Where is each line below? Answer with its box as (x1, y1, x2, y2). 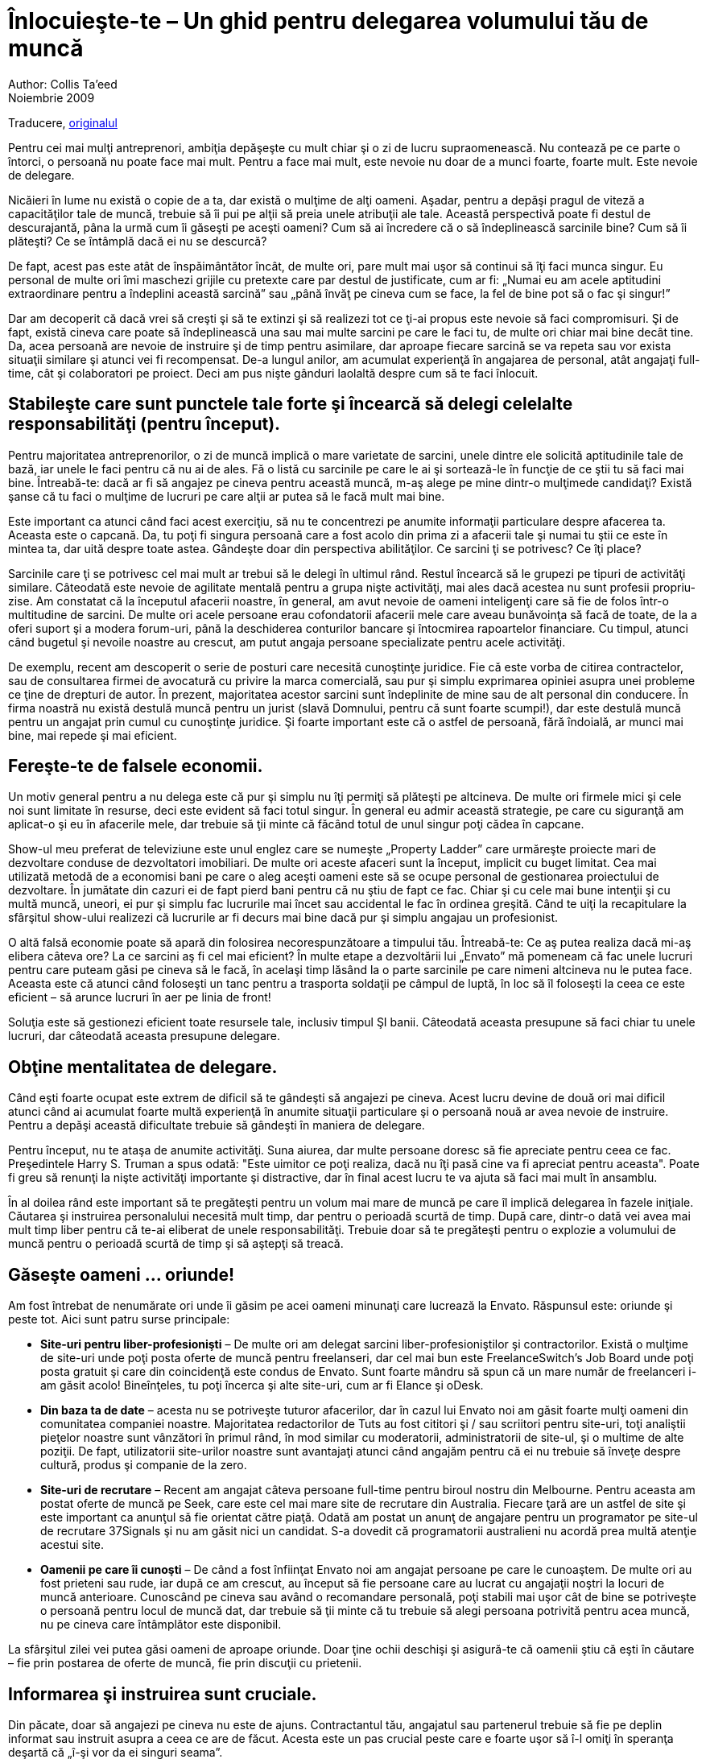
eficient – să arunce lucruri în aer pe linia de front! (8, 990, 271, 1005)
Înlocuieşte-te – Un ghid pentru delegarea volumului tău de (8, 7, 649, 35)
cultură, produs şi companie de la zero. (40, 1458, 247, 1472)
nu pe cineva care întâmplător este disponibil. (40, 1617, 282, 1632)
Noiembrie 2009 (8, 90, 95, 105)
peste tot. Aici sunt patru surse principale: (8, 1312, 230, 1327)
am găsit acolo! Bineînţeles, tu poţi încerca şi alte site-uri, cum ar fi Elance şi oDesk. (40, 1378, 484, 1393)
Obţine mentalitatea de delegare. (8, 1056, 278, 1077)
